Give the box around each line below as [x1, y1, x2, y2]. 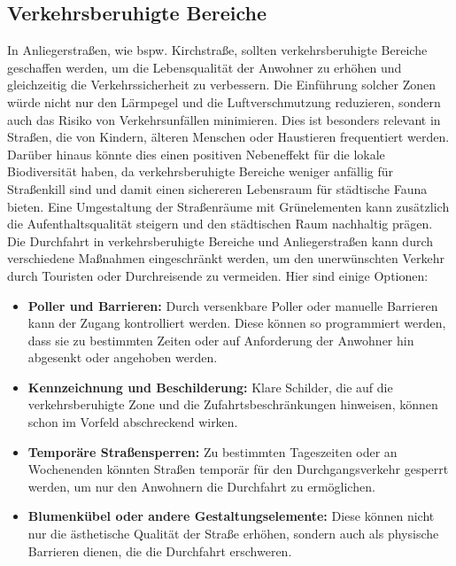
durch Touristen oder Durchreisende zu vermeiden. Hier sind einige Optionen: [7, 266, 429, 284]
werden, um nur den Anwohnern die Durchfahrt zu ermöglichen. [27, 477, 375, 495]
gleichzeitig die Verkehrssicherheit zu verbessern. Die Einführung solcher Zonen [7, 75, 437, 94]
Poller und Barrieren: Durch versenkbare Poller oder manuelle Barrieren [27, 296, 438, 314]
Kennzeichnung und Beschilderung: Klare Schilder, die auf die [27, 377, 393, 396]
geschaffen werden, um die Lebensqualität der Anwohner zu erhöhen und [7, 58, 402, 76]
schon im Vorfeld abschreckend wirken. [27, 413, 238, 431]
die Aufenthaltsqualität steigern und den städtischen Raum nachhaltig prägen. [7, 214, 433, 233]
